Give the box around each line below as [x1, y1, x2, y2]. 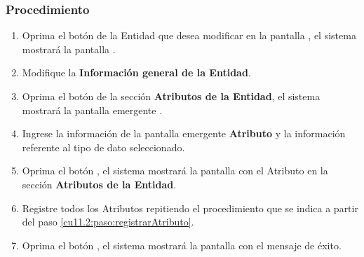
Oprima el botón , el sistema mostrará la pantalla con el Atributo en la [22, 163, 328, 178]
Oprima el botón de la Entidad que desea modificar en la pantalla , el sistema [22, 28, 356, 43]
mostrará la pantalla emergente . [22, 102, 163, 117]
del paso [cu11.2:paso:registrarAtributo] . [22, 214, 194, 229]
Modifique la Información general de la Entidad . [22, 65, 251, 80]
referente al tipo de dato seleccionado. [22, 139, 185, 154]
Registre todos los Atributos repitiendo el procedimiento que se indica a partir [22, 200, 358, 215]
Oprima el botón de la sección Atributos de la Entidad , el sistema [22, 89, 321, 103]
